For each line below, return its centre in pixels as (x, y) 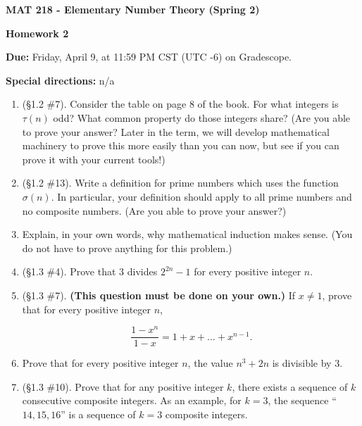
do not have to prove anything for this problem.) (127, 248)
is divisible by (302, 363)
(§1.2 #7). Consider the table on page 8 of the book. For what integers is (180, 104)
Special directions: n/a (60, 80)
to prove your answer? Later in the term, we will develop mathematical (176, 131)
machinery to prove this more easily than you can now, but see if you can (181, 145)
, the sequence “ (302, 400)
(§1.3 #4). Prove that (69, 271)
